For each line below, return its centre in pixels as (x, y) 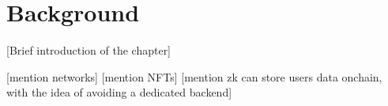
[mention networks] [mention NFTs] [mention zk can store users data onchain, (194, 76)
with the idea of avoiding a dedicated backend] (119, 92)
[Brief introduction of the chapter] (89, 50)
